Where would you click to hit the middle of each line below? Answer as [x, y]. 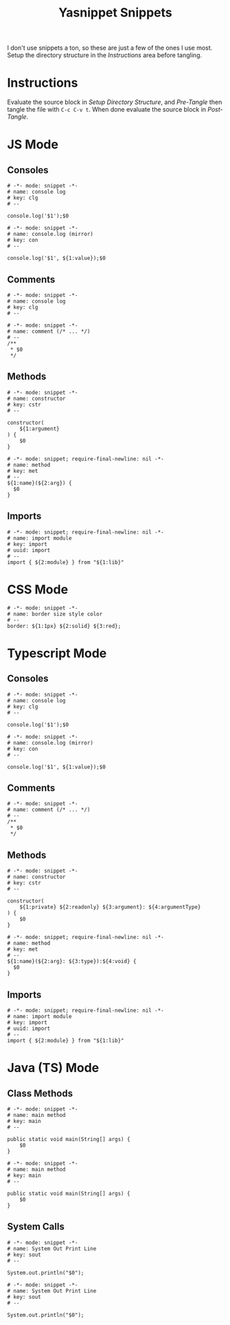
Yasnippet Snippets [115, 13]
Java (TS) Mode [53, 1068]
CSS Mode [38, 589]
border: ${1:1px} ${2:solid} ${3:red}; [64, 626]
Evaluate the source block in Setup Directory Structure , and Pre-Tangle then [115, 102]
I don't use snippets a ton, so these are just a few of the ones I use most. [110, 48]
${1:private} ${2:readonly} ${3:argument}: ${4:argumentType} [110, 907]
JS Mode [33, 144]
